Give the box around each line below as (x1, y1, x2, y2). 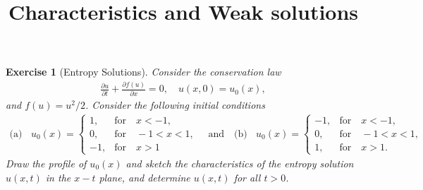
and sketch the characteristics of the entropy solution (125, 155, 354, 170)
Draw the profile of (6, 155, 87, 170)
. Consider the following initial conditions (85, 97, 265, 112)
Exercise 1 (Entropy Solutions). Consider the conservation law (6, 64, 281, 79)
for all (233, 170, 261, 184)
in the (45, 170, 71, 184)
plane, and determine (99, 170, 190, 184)
